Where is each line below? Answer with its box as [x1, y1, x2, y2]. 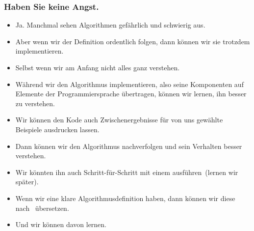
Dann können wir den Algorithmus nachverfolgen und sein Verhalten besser [15, 141, 242, 151]
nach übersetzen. [15, 202, 69, 213]
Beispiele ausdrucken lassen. [15, 124, 100, 134]
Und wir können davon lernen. [15, 219, 107, 230]
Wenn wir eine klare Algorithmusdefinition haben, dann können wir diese [15, 193, 235, 203]
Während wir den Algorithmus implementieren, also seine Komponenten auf [15, 79, 244, 89]
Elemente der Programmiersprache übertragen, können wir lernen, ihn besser [15, 88, 247, 99]
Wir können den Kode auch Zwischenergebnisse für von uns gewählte [15, 115, 223, 125]
